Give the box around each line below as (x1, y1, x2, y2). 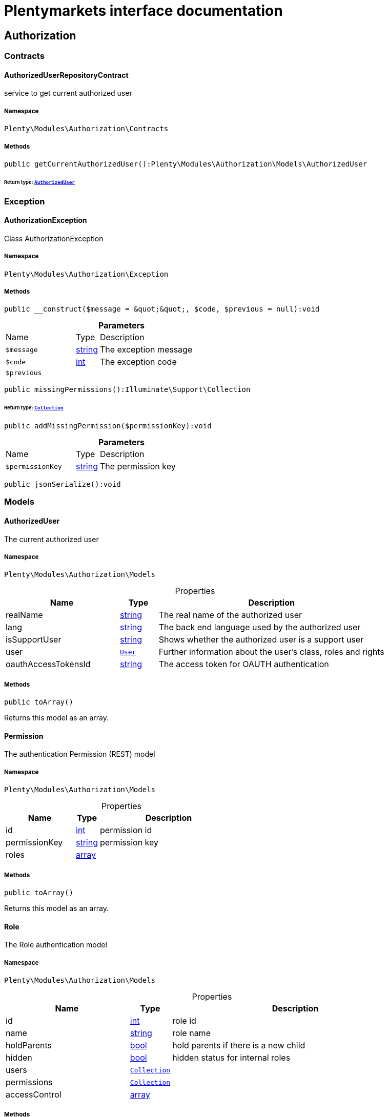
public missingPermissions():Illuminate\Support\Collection (4, 385, 251, 394)
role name (172, 1028, 211, 1039)
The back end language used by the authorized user (158, 622, 361, 633)
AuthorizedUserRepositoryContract (4, 70, 129, 79)
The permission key (100, 461, 176, 472)
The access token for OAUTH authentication (158, 659, 329, 670)
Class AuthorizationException (4, 234, 104, 243)
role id (172, 1016, 196, 1026)
